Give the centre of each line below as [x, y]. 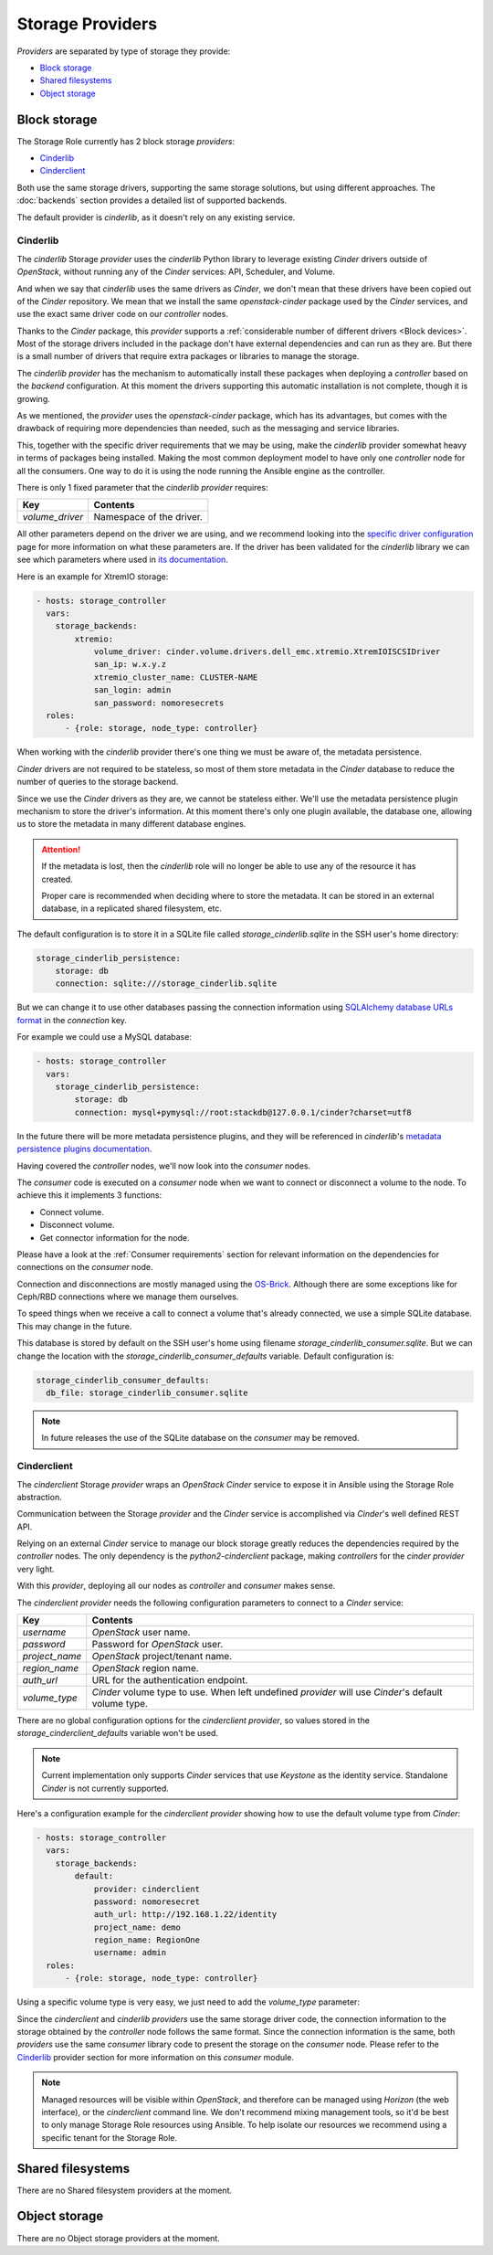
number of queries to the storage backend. [98, 782]
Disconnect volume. [77, 1225]
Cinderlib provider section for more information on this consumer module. [155, 2057]
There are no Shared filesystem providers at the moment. [125, 2190]
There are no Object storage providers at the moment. [119, 2238]
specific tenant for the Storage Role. [110, 2137]
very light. [36, 1569]
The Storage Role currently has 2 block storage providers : [126, 141]
